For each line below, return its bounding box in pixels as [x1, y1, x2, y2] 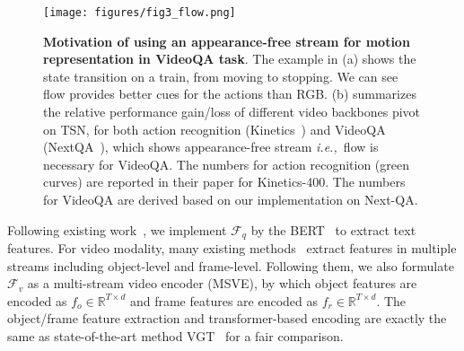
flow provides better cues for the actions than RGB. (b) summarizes [43, 84, 416, 103]
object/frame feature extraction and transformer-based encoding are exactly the [7, 309, 447, 328]
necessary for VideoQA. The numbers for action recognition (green [43, 154, 410, 173]
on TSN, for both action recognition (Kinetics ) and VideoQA [43, 119, 386, 138]
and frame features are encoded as [129, 291, 319, 310]
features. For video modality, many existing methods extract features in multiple [7, 239, 457, 258]
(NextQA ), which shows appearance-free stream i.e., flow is [43, 137, 379, 156]
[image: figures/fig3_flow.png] [43, 6, 236, 19]
